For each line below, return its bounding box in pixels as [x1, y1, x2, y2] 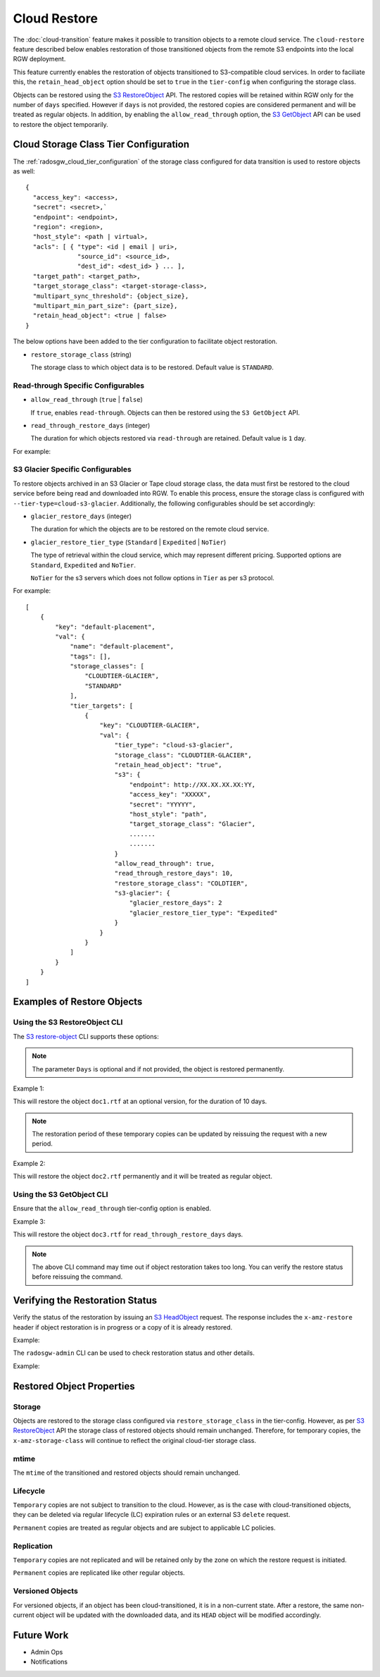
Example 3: [13, 1217, 46, 1226]
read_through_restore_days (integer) [30, 421, 151, 429]
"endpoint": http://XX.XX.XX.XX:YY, [129, 780, 256, 789]
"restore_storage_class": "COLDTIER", [114, 879, 248, 887]
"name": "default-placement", [70, 642, 175, 651]
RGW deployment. [13, 55, 66, 63]
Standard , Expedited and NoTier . [30, 560, 137, 569]
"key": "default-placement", [55, 622, 156, 631]
